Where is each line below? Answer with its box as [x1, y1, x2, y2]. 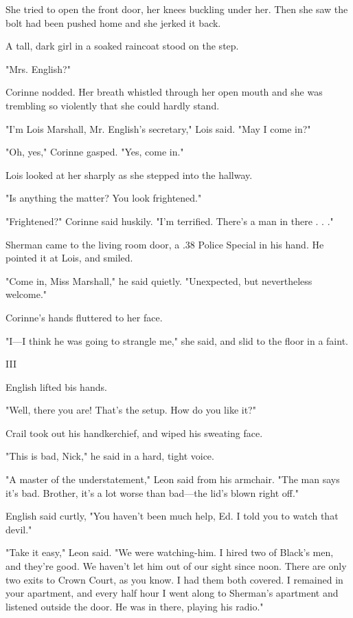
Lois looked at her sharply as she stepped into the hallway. [5, 167, 253, 182]
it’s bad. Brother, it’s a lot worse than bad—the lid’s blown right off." [5, 485, 299, 500]
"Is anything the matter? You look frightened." [5, 191, 202, 205]
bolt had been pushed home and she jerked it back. [5, 15, 221, 30]
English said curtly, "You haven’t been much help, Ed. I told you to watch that [5, 509, 339, 523]
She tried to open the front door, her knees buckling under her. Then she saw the [5, 2, 348, 16]
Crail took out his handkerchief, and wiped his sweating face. [5, 425, 263, 440]
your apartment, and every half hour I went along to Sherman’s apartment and [5, 586, 339, 600]
